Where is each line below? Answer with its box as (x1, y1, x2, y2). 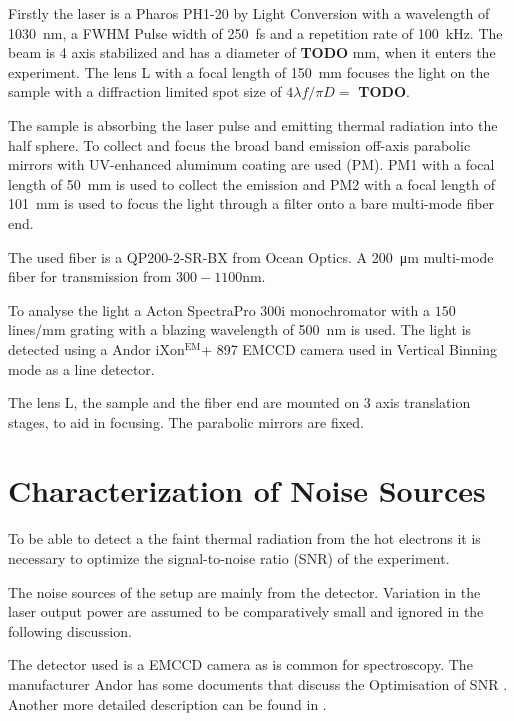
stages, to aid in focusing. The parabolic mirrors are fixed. (8, 411, 364, 432)
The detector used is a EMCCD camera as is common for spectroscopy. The (8, 654, 473, 675)
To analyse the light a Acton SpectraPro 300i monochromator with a (8, 299, 430, 320)
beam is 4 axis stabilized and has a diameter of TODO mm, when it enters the (8, 42, 496, 63)
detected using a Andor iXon (8, 338, 185, 359)
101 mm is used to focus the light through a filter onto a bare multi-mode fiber (8, 193, 495, 214)
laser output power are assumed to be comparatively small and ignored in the (8, 601, 484, 622)
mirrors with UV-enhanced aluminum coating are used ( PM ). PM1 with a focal (8, 154, 495, 175)
